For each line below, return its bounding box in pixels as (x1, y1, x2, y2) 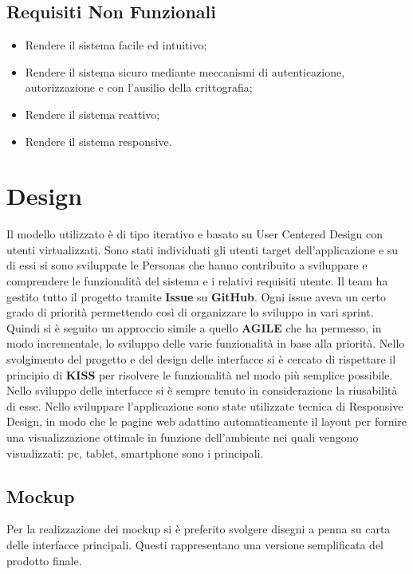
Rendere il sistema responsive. (25, 132, 172, 149)
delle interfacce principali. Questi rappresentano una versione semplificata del (6, 537, 384, 552)
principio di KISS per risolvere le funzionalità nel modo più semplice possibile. (6, 366, 393, 383)
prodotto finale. (6, 552, 82, 568)
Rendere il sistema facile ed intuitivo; (25, 37, 207, 53)
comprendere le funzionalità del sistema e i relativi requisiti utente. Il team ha (6, 273, 388, 289)
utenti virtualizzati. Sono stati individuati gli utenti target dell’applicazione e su (6, 241, 399, 258)
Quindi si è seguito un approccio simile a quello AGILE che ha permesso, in (6, 319, 382, 336)
